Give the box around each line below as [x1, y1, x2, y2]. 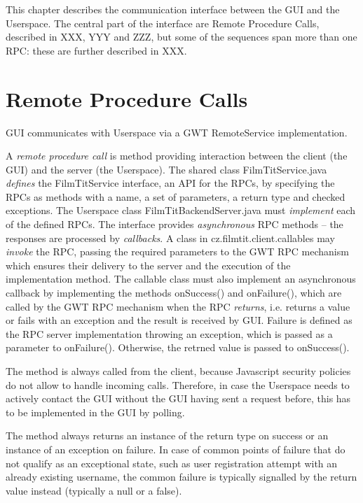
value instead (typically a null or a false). [6, 483, 182, 497]
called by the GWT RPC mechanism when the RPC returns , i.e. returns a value [6, 299, 350, 313]
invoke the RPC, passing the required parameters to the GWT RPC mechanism [6, 244, 349, 259]
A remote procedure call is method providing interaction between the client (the [6, 148, 348, 163]
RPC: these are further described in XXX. [6, 43, 187, 57]
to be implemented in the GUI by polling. [6, 404, 185, 419]
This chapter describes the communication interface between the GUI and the [6, 2, 340, 16]
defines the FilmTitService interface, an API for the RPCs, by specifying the [6, 176, 335, 190]
